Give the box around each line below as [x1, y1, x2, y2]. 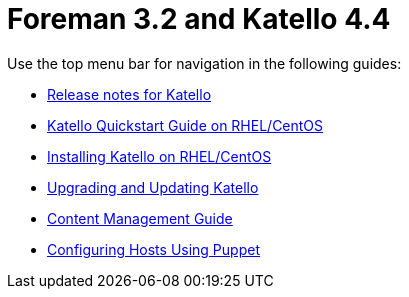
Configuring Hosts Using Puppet [47, 240, 260, 258]
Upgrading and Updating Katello [47, 178, 259, 196]
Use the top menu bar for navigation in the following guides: [7, 54, 402, 72]
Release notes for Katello [47, 85, 212, 103]
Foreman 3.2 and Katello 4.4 [7, 2, 391, 36]
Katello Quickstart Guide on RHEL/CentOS [47, 116, 324, 134]
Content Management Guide [47, 209, 233, 227]
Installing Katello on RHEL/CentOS [47, 147, 272, 165]
